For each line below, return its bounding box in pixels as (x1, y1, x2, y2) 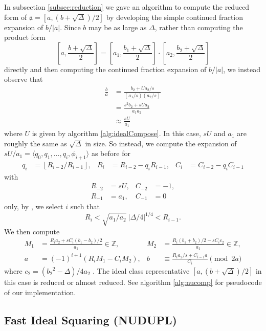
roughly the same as (4, 138, 67, 148)
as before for (91, 148, 130, 159)
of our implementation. (4, 286, 76, 297)
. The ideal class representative (93, 266, 190, 276)
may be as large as (88, 21, 147, 32)
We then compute (4, 226, 60, 236)
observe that (4, 74, 43, 84)
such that (70, 201, 100, 212)
